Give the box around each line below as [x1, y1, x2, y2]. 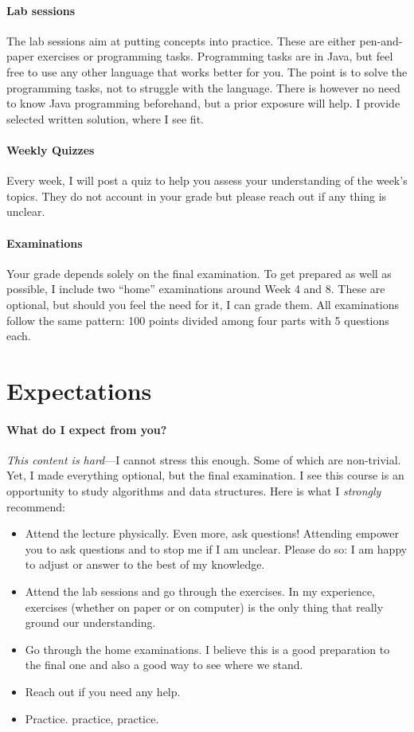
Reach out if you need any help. [25, 683, 181, 699]
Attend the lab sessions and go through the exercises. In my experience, [25, 583, 376, 600]
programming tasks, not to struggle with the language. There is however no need [6, 79, 400, 96]
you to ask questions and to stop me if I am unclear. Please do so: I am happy [25, 540, 408, 557]
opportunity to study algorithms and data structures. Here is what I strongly [6, 483, 381, 499]
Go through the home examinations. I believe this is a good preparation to [25, 640, 390, 657]
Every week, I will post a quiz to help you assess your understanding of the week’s [6, 172, 408, 189]
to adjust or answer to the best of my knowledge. [25, 556, 265, 573]
